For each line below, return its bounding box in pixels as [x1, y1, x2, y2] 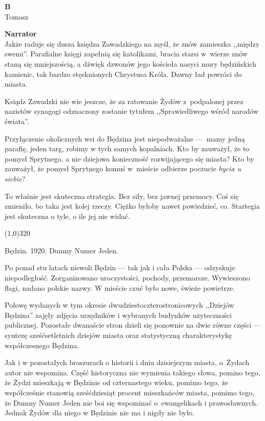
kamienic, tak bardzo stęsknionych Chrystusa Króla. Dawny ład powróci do [5, 68, 242, 79]
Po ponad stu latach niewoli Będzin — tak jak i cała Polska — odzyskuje [5, 262, 235, 273]
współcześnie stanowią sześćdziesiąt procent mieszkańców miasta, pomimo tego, [5, 387, 255, 397]
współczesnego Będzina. [5, 339, 79, 350]
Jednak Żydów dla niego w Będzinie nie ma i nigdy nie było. [5, 407, 195, 418]
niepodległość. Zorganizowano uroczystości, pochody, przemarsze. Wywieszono [5, 272, 250, 283]
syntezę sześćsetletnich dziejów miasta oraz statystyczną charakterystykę [5, 330, 232, 340]
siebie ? [5, 173, 26, 184]
